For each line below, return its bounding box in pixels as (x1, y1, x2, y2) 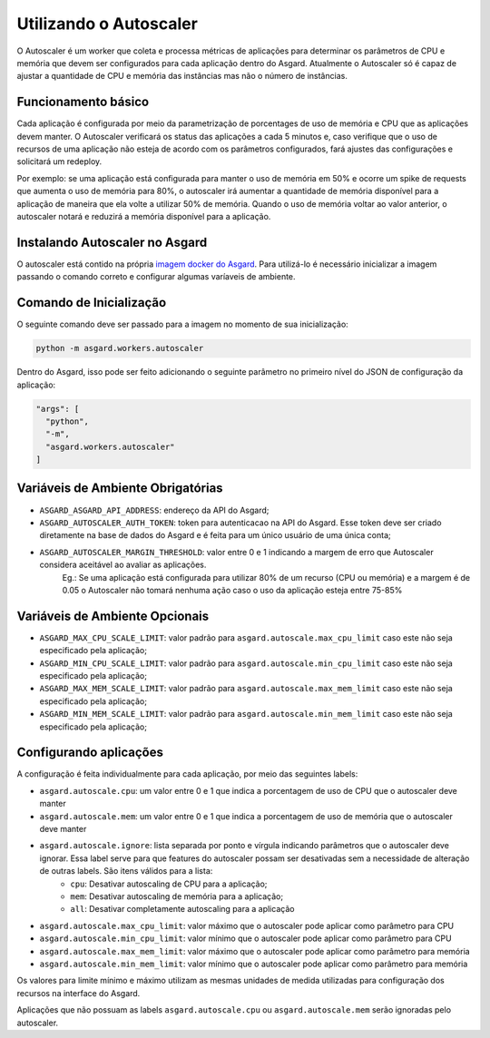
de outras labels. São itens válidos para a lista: (39, 866, 213, 876)
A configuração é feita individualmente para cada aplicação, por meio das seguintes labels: (16, 769, 358, 779)
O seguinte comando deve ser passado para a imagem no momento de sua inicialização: (16, 318, 348, 330)
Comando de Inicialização (16, 295, 167, 310)
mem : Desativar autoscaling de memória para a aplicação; (70, 890, 284, 902)
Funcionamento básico (16, 94, 150, 110)
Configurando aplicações (16, 745, 163, 760)
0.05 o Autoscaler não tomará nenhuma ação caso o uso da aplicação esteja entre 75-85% (62, 584, 403, 595)
